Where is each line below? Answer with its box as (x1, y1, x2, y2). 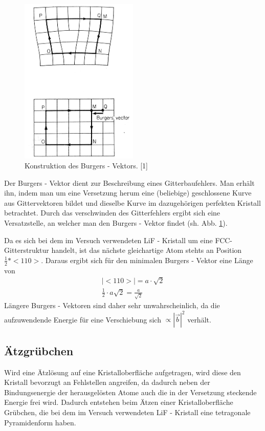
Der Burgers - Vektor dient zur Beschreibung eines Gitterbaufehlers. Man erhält (4, 177, 255, 188)
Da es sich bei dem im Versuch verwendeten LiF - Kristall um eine (4, 234, 213, 245)
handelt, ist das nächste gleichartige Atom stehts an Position (51, 245, 242, 255)
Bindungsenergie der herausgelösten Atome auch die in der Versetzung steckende (4, 386, 257, 397)
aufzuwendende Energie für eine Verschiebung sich (4, 314, 161, 325)
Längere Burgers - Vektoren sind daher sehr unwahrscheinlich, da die (4, 300, 220, 311)
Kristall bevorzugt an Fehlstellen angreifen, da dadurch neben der (4, 377, 210, 387)
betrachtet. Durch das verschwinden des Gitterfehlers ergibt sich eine (4, 207, 220, 218)
